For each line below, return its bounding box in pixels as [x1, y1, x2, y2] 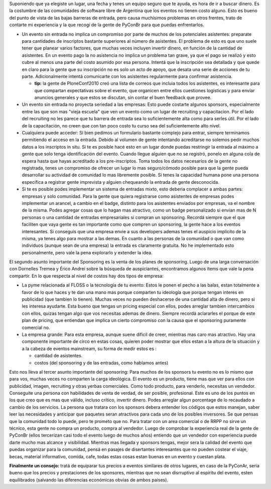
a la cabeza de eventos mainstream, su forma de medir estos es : [22, 345, 157, 352]
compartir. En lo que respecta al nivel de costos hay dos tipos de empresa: [9, 272, 164, 279]
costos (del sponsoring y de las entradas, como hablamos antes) [34, 360, 169, 366]
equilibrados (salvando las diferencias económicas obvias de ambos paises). [9, 476, 168, 483]
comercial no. [22, 324, 50, 330]
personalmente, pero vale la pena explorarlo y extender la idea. [22, 249, 153, 255]
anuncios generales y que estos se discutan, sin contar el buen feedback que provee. [34, 95, 212, 101]
